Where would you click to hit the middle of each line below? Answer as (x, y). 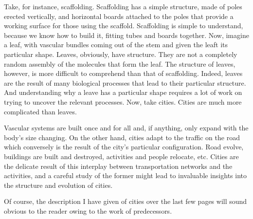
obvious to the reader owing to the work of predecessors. (88, 210)
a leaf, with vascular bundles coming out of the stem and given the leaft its (116, 45)
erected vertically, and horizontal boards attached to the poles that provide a (119, 16)
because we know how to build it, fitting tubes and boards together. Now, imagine (126, 35)
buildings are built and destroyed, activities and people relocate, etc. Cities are (121, 156)
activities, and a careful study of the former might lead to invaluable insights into (125, 175)
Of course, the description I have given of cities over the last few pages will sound (126, 201)
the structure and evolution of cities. (58, 185)
